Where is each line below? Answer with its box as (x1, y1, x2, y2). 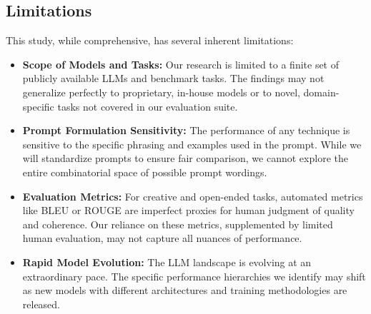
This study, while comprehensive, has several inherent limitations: (6, 33, 294, 48)
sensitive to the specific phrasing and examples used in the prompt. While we (22, 136, 362, 151)
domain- (303, 84, 340, 99)
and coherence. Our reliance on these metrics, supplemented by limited (22, 216, 333, 231)
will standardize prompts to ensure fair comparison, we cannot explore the (22, 151, 348, 166)
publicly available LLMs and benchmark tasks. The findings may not (22, 71, 325, 86)
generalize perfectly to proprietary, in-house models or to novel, (22, 84, 300, 99)
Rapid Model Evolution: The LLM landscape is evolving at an (22, 254, 312, 269)
